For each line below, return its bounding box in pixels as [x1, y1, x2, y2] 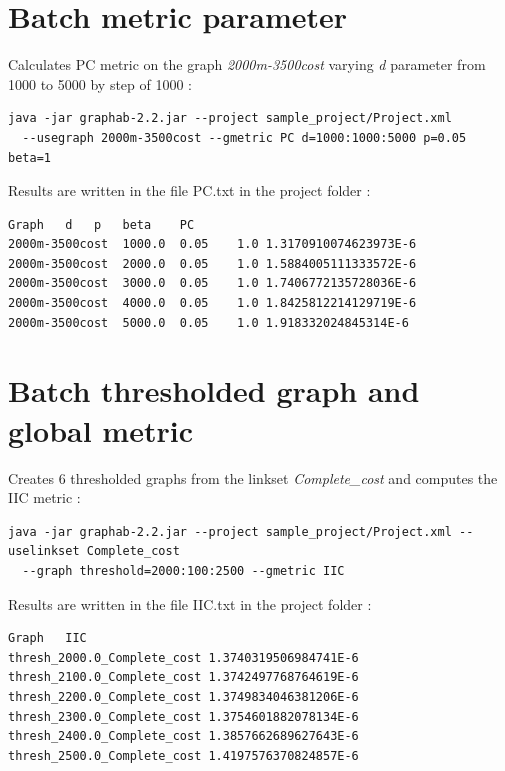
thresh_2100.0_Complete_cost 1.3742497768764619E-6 [8, 670, 359, 685]
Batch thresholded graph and [8, 370, 420, 411]
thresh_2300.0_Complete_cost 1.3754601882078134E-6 [8, 709, 359, 724]
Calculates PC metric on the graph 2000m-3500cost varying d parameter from [8, 54, 486, 75]
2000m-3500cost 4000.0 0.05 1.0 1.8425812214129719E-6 [8, 296, 417, 311]
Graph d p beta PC [8, 217, 195, 232]
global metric [8, 409, 193, 450]
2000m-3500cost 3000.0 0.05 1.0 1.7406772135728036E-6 [8, 276, 417, 291]
